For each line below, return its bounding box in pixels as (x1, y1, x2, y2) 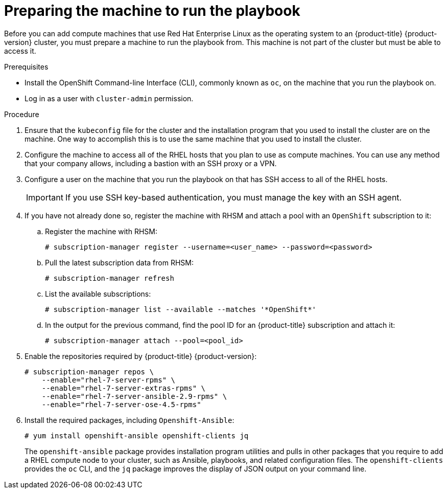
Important (26, 192, 63, 203)
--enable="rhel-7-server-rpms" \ (41, 375, 176, 384)
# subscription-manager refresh (45, 274, 174, 282)
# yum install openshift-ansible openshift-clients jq (25, 431, 249, 440)
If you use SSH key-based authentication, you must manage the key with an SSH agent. (65, 192, 402, 203)
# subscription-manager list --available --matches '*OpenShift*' (45, 305, 317, 313)
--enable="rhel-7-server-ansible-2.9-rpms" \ (41, 392, 227, 400)
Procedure (4, 109, 39, 119)
